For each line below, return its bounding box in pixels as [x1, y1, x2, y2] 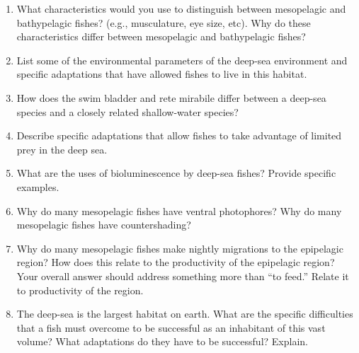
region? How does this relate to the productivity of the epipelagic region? [16, 255, 335, 270]
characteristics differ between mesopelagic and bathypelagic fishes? [16, 29, 306, 44]
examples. [16, 179, 59, 194]
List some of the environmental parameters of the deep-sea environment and [16, 52, 348, 67]
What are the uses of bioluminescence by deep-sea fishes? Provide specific [16, 166, 336, 180]
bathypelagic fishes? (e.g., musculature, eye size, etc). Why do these [16, 15, 311, 30]
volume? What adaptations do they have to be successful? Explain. [16, 334, 308, 349]
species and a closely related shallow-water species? [16, 104, 239, 119]
